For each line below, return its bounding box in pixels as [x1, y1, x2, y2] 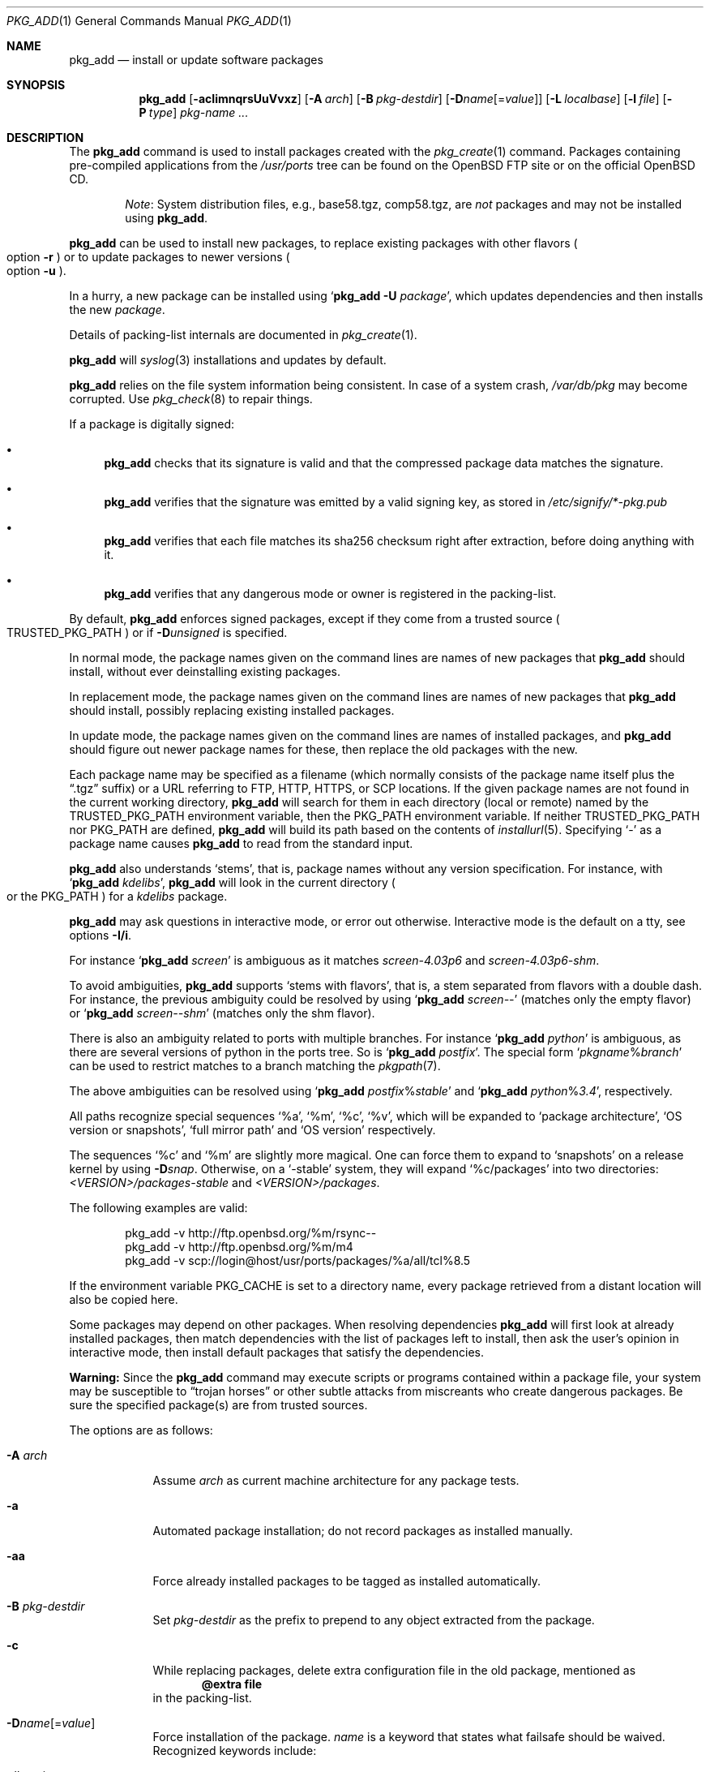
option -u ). [6, 264, 66, 277]
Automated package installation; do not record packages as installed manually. [152, 1524, 573, 1538]
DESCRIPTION [6, 131, 84, 144]
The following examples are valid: [69, 1201, 248, 1215]
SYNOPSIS [6, 78, 66, 92]
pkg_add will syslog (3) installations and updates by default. [69, 353, 387, 367]
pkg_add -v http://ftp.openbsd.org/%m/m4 [125, 1240, 353, 1254]
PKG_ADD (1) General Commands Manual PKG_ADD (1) [6, 14, 292, 28]
